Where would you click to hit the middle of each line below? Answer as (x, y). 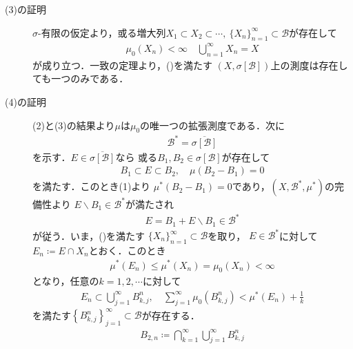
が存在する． (171, 315)
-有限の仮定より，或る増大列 (102, 32)
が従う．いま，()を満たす (89, 235)
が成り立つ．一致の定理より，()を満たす (122, 65)
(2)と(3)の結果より (74, 125)
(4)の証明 (26, 101)
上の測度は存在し (309, 65)
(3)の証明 (26, 9)
